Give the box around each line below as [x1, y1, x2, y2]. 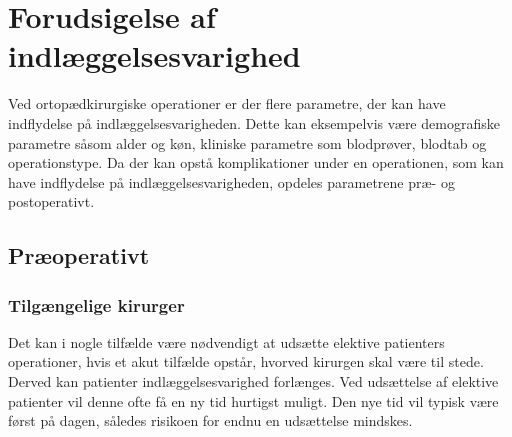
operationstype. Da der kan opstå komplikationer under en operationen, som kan [8, 152, 504, 173]
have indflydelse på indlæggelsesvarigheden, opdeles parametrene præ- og [8, 171, 455, 192]
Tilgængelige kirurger [8, 292, 185, 317]
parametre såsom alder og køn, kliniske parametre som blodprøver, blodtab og [8, 132, 487, 153]
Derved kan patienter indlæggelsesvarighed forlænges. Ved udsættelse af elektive [8, 371, 499, 392]
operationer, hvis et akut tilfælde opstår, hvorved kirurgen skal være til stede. [8, 351, 484, 372]
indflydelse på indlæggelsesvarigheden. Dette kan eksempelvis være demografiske [8, 112, 500, 133]
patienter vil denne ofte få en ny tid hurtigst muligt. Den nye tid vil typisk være [8, 390, 499, 411]
